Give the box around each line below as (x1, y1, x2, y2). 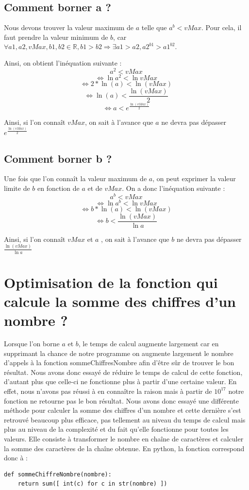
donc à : (4, 453, 28, 463)
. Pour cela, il (201, 22, 242, 33)
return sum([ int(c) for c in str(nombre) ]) (17, 480, 167, 488)
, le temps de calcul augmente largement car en (78, 338, 219, 349)
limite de (4, 183, 30, 193)
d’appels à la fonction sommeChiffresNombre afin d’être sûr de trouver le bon (4, 357, 234, 368)
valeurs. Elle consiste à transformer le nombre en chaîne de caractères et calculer (4, 433, 244, 443)
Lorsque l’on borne (4, 338, 60, 349)
